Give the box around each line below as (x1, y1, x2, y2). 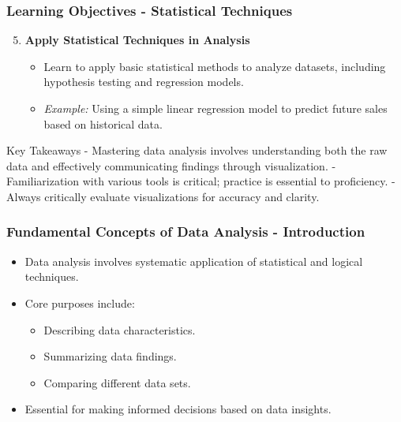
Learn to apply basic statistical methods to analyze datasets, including (43, 58, 386, 74)
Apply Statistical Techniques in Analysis (24, 32, 250, 48)
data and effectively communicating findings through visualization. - (6, 157, 336, 174)
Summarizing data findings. (43, 348, 177, 364)
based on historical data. (43, 115, 163, 132)
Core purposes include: (24, 294, 135, 311)
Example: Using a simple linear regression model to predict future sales (43, 100, 388, 116)
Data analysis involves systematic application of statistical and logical (24, 252, 363, 269)
